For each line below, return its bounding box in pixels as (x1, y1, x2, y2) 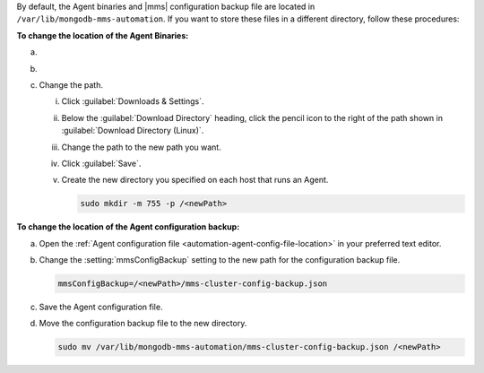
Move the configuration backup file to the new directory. (39, 318, 247, 329)
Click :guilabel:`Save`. (61, 158, 142, 169)
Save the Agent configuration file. (39, 301, 163, 313)
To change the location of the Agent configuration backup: (16, 221, 240, 232)
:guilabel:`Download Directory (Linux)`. (61, 126, 204, 136)
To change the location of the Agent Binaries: (16, 30, 189, 40)
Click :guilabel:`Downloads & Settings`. (61, 96, 204, 107)
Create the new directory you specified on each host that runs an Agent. (61, 175, 329, 186)
